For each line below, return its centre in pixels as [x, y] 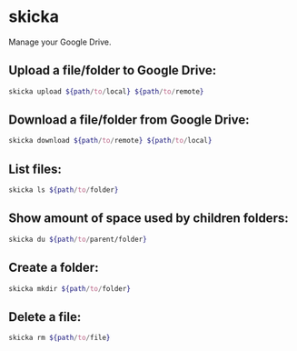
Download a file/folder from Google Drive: [129, 120]
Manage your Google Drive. [60, 42]
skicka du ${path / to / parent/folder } [78, 239]
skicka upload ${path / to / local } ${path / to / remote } [106, 91]
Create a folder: [54, 268]
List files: [35, 169]
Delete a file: [45, 317]
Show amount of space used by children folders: [148, 219]
